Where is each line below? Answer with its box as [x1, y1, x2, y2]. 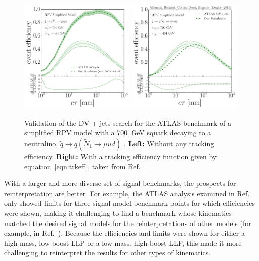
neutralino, [24, 138, 58, 148]
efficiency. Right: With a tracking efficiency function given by [24, 151, 217, 161]
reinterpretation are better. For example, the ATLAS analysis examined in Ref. [4, 188, 250, 198]
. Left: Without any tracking [123, 138, 214, 148]
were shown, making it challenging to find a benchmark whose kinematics [4, 207, 232, 218]
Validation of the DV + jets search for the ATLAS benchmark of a [24, 117, 231, 128]
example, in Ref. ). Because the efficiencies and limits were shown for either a [4, 228, 245, 238]
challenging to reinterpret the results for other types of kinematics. [4, 247, 211, 258]
